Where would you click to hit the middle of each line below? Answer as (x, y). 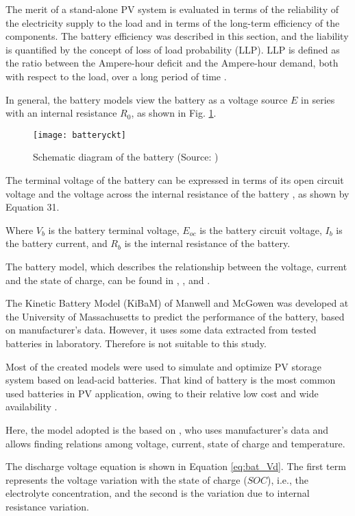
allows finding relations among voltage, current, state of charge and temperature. (175, 443)
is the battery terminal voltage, (114, 230)
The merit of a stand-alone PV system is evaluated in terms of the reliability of (172, 9)
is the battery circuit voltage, (261, 230)
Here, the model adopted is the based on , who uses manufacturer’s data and (167, 429)
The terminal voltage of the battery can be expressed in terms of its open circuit (175, 180)
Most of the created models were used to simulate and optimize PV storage (164, 366)
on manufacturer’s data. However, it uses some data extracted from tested (161, 330)
